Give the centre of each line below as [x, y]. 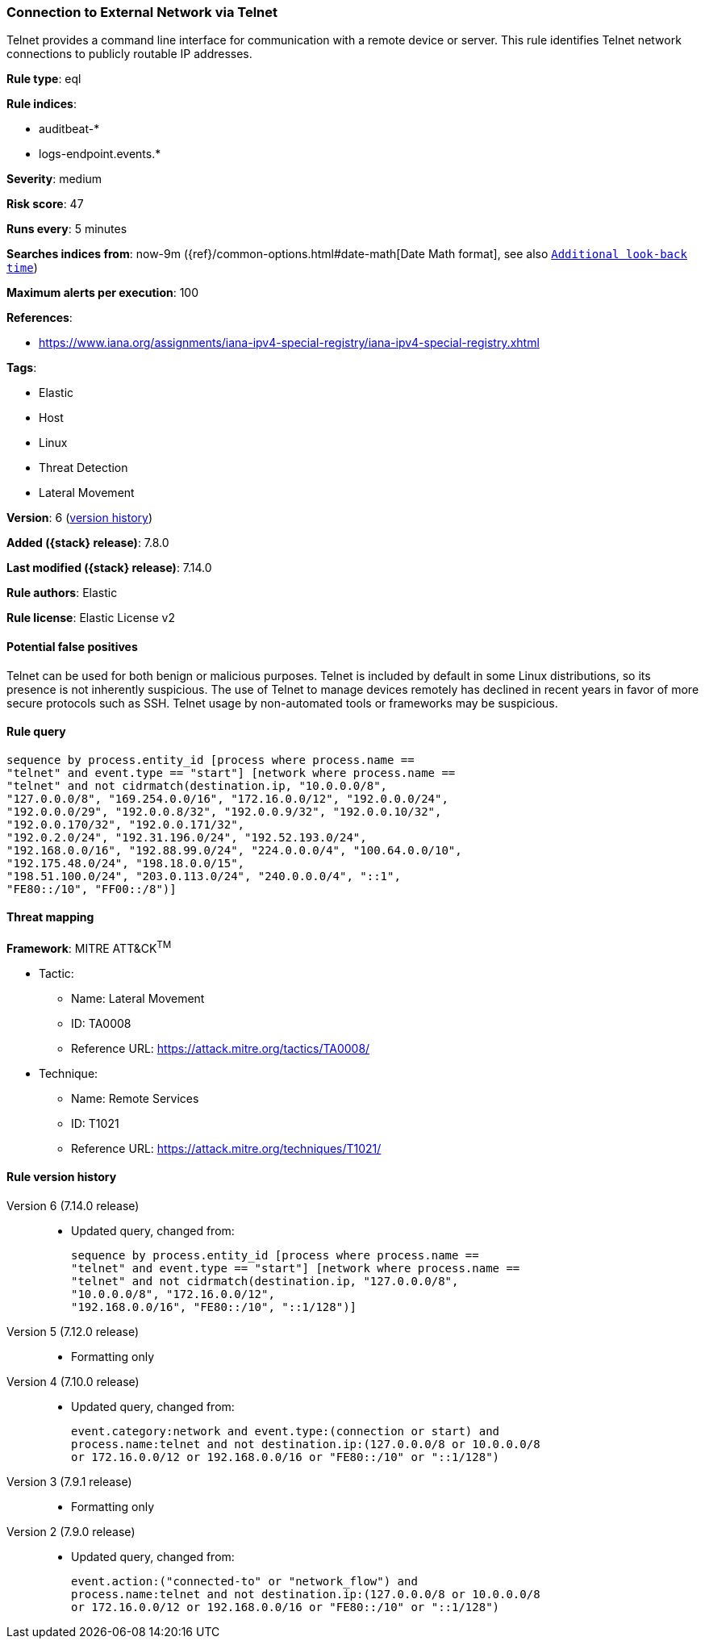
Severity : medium [54, 179]
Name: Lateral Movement [138, 998]
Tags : [22, 368]
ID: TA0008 [101, 1023]
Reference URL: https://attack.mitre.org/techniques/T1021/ [226, 1148]
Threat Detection [83, 468]
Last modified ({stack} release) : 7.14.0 [109, 568]
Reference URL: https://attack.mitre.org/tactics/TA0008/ [221, 1048]
